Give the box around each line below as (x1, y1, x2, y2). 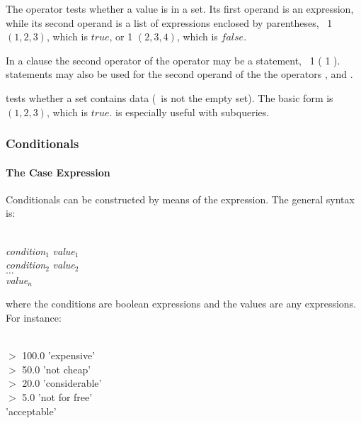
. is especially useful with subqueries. (109, 104, 270, 119)
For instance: (6, 310, 62, 325)
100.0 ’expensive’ (22, 348, 96, 363)
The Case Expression (6, 164, 110, 179)
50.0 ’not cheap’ (22, 361, 91, 376)
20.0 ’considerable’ (22, 376, 102, 390)
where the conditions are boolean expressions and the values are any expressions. (6, 296, 357, 311)
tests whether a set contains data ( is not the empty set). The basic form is (6, 90, 333, 105)
